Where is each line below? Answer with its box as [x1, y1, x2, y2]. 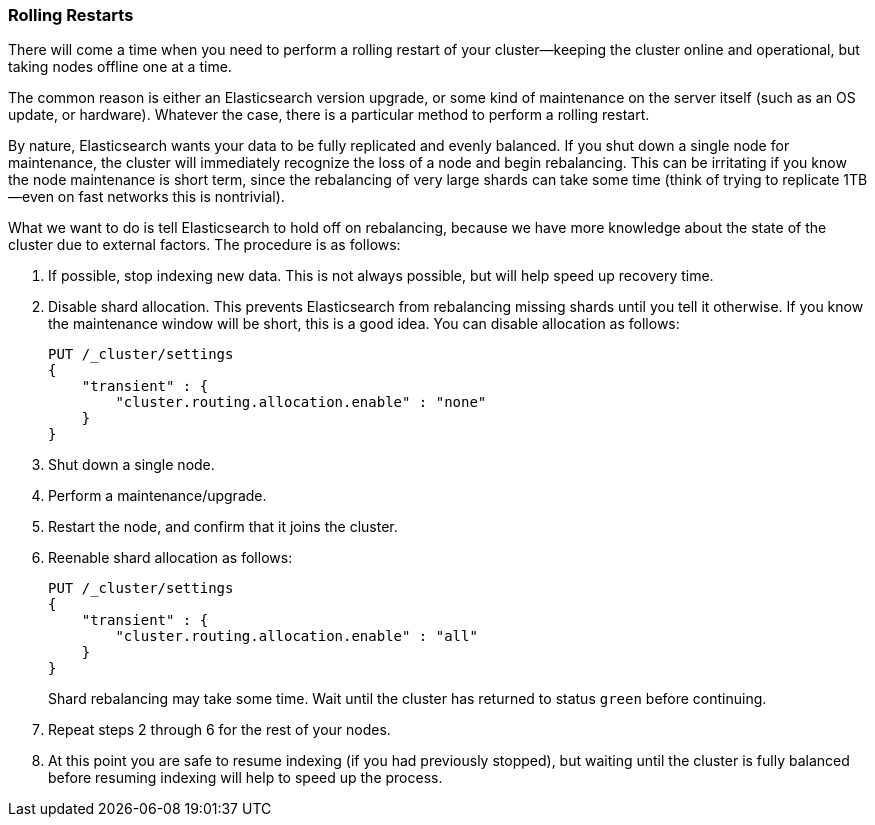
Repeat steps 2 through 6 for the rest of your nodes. [48, 721, 391, 739]
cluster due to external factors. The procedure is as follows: [8, 236, 401, 254]
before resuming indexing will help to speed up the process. [48, 769, 443, 787]
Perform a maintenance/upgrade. [48, 487, 267, 505]
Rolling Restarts [8, 5, 134, 25]
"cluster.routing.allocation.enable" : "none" [115, 394, 487, 411]
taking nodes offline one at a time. [8, 58, 232, 76]
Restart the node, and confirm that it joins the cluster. [48, 518, 398, 536]
